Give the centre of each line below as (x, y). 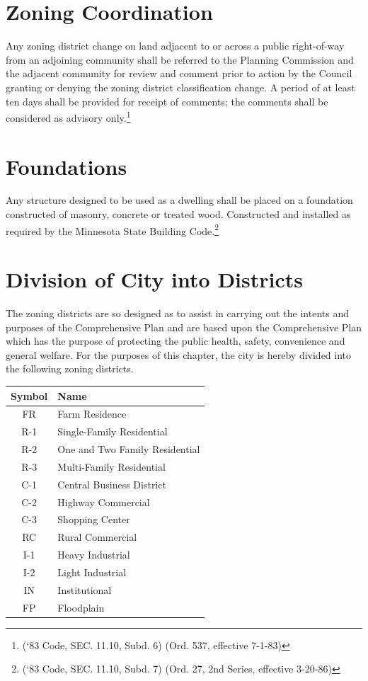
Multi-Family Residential (111, 466)
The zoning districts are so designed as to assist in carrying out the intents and (177, 313)
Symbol (29, 395)
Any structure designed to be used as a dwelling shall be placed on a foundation (179, 200)
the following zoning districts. (70, 368)
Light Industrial (92, 572)
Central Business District (112, 484)
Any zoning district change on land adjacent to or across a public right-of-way (175, 46)
